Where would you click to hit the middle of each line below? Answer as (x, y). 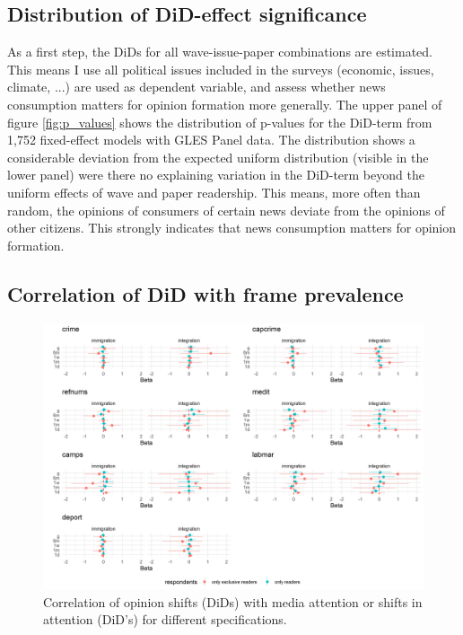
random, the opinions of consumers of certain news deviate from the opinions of (226, 210)
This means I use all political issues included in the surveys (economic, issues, (221, 69)
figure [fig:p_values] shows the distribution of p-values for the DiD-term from (220, 122)
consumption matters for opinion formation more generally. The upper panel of (225, 104)
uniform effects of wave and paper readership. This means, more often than (214, 192)
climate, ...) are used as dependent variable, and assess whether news (197, 87)
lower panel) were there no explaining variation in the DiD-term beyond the (216, 175)
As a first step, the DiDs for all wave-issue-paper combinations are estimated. (220, 52)
